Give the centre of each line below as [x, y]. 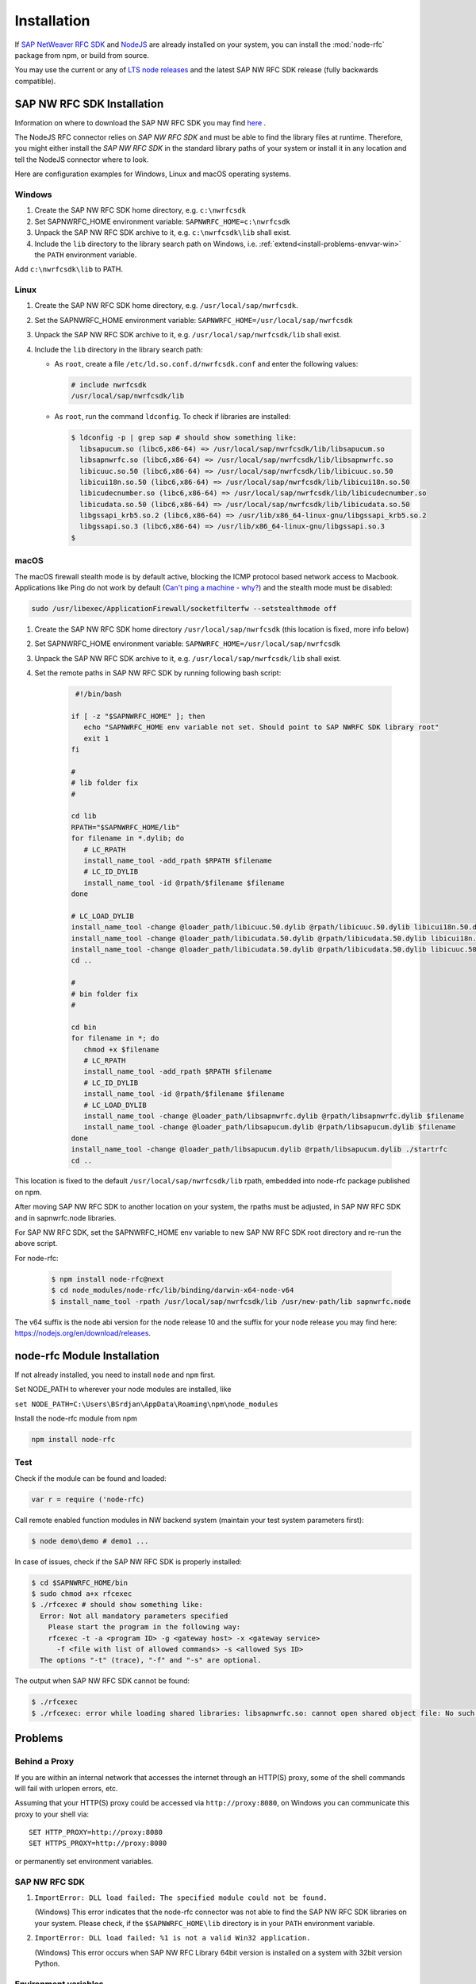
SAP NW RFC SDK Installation [89, 104]
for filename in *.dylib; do [128, 838]
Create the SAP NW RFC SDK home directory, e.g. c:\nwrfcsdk [140, 210]
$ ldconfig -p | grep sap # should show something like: [184, 438]
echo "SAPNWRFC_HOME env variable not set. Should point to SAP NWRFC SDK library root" [261, 727]
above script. [36, 1244]
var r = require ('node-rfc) [88, 1499]
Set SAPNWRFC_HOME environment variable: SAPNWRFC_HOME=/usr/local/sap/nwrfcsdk [188, 644]
